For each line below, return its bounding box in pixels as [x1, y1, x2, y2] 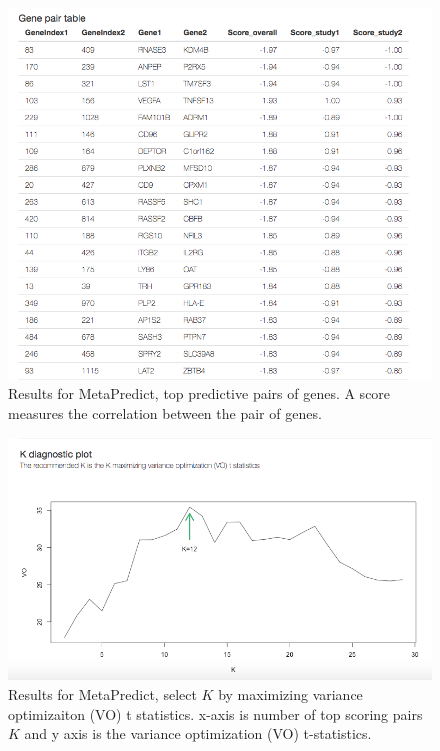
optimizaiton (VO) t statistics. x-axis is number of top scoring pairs [8, 703, 423, 724]
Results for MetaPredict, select [8, 684, 197, 705]
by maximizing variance [218, 684, 363, 705]
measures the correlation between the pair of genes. [8, 402, 322, 423]
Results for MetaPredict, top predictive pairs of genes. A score [8, 383, 391, 404]
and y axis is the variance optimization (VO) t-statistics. [24, 723, 372, 744]
